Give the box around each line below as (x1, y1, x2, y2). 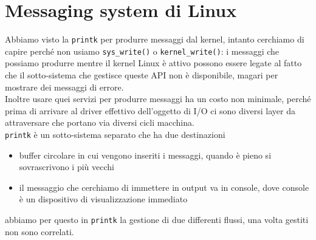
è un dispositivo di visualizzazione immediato (19, 193, 188, 205)
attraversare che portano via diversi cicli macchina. (5, 116, 194, 129)
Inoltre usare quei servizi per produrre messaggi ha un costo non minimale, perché (5, 92, 311, 105)
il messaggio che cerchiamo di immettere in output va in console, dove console (19, 180, 309, 193)
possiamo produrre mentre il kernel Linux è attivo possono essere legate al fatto (5, 57, 302, 69)
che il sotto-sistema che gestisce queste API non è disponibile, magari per (5, 69, 278, 81)
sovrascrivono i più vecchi (19, 160, 114, 173)
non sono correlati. (5, 225, 74, 238)
